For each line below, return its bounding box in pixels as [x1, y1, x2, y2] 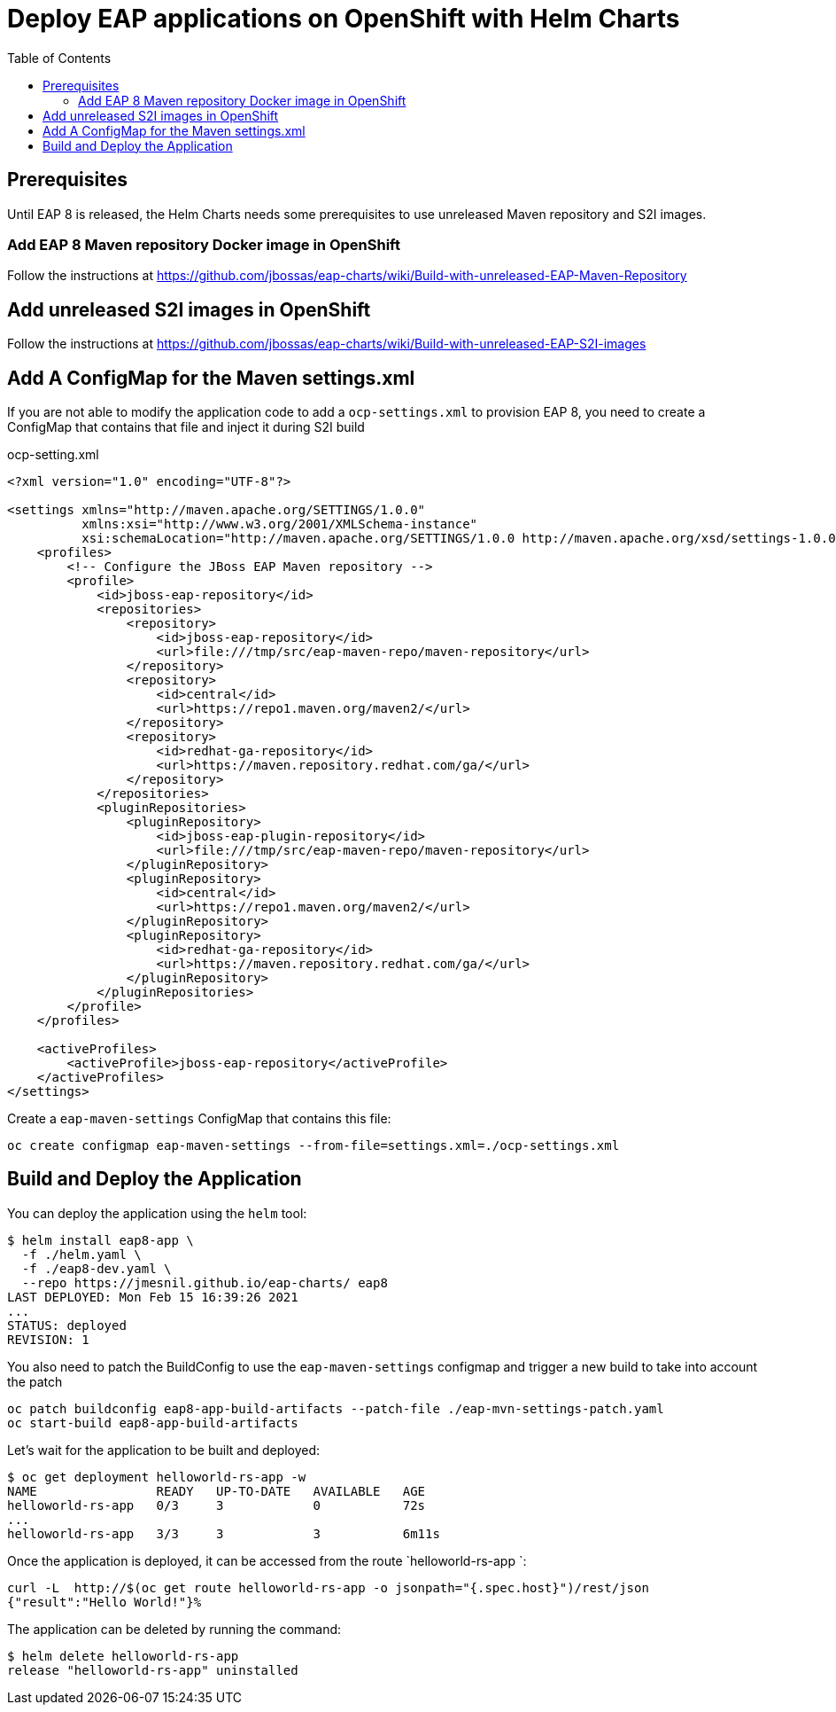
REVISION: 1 [7, 1332, 89, 1347]
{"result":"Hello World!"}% [7, 1594, 202, 1609]
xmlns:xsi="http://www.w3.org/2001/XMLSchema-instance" [81, 517, 478, 532]
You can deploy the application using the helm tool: [7, 1205, 307, 1221]
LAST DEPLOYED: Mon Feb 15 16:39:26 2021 [7, 1289, 298, 1304]
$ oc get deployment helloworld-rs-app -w [7, 1469, 306, 1484]
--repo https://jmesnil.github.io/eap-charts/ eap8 [21, 1275, 388, 1290]
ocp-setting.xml [7, 447, 99, 463]
